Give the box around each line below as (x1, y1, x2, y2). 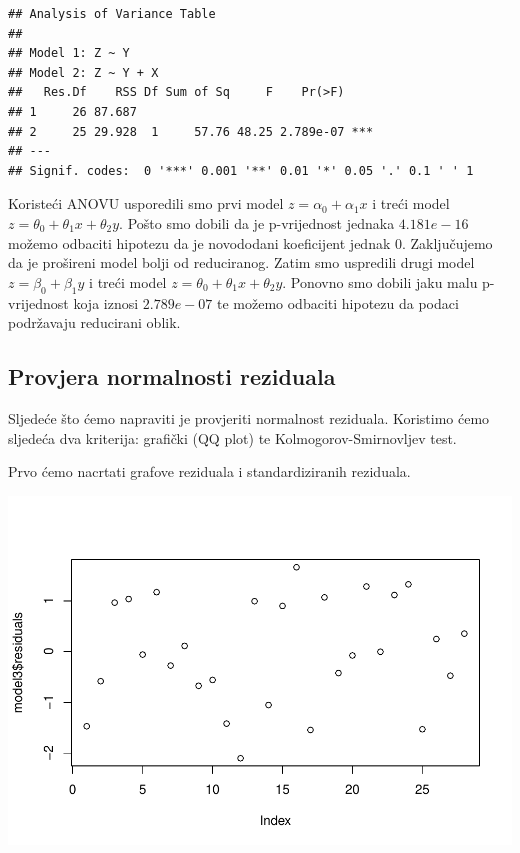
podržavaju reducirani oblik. (8, 312, 181, 333)
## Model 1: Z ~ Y (8, 46, 130, 61)
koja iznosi (73, 292, 139, 313)
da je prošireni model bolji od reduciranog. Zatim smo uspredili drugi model (8, 252, 475, 273)
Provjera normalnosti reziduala (8, 361, 336, 392)
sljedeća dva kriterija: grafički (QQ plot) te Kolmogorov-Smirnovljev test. (8, 427, 457, 448)
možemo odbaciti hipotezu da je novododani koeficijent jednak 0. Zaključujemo (8, 232, 493, 253)
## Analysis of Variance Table (8, 7, 216, 21)
